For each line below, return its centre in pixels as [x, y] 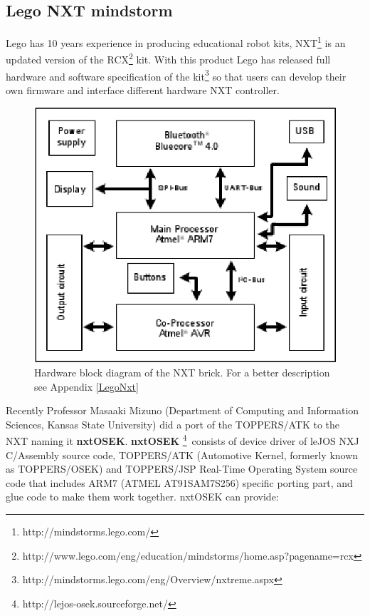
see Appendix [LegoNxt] [86, 386]
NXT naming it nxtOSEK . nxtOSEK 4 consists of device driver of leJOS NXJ [183, 440]
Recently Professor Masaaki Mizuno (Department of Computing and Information [183, 410]
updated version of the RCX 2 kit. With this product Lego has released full [168, 58]
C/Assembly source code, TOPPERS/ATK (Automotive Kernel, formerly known [182, 455]
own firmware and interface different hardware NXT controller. [143, 89]
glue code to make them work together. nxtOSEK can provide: [142, 497]
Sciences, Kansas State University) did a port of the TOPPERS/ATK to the [173, 424]
